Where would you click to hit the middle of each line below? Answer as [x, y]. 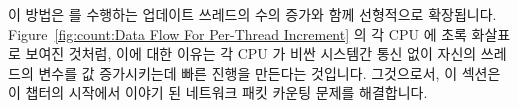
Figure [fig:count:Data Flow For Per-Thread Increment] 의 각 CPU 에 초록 [237, 33]
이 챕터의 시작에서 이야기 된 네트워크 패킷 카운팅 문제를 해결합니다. [218, 92]
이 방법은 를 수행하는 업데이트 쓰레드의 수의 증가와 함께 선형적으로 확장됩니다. [252, 14]
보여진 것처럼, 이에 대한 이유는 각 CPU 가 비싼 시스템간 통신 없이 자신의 [251, 53]
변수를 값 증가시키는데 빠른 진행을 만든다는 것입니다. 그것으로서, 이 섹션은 [269, 72]
